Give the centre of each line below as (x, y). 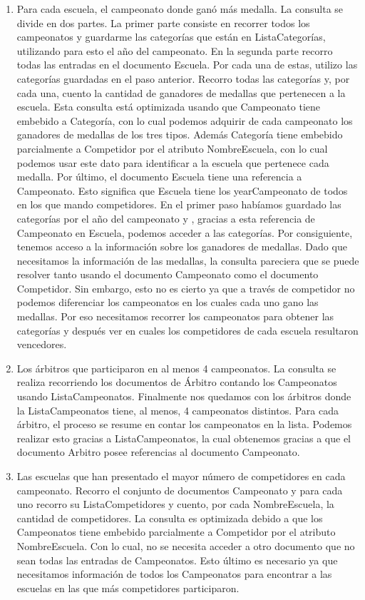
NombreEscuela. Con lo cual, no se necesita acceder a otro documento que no (186, 545)
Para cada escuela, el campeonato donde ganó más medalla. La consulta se (180, 9)
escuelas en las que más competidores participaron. (128, 588)
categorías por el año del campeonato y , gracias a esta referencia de (166, 218)
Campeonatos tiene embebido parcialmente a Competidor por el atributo (176, 532)
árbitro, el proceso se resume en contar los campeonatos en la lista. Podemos (184, 424)
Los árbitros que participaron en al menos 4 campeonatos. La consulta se (176, 368)
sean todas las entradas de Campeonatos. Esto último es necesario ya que (177, 560)
